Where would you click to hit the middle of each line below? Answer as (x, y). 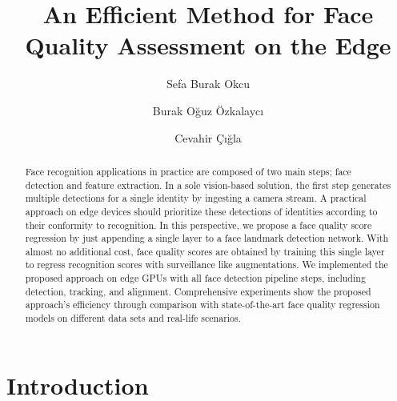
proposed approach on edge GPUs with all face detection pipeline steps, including (195, 278)
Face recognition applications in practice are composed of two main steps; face (188, 171)
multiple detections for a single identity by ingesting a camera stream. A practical (196, 198)
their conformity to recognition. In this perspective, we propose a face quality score (198, 225)
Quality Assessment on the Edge (208, 45)
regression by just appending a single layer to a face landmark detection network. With (207, 238)
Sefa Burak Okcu (208, 84)
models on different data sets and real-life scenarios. (133, 318)
